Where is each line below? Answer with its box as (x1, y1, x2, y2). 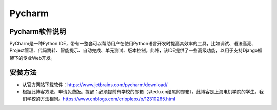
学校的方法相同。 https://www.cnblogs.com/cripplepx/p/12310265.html (26, 96, 175, 102)
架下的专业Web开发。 (9, 54, 55, 61)
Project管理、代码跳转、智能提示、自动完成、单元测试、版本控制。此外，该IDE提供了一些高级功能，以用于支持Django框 (9, 47, 263, 53)
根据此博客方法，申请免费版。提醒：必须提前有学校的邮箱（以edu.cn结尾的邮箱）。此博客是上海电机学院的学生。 (22, 89, 260, 95)
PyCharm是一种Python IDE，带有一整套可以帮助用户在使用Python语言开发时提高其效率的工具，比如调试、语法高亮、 (9, 41, 256, 47)
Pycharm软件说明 (9, 27, 66, 36)
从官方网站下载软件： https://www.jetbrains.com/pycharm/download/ (22, 81, 168, 88)
